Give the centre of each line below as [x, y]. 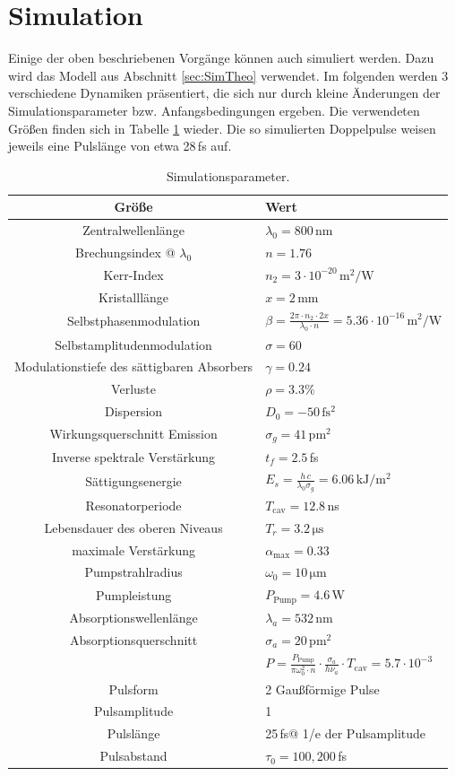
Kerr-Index [133, 274]
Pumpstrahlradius [133, 572]
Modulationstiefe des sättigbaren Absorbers [134, 366]
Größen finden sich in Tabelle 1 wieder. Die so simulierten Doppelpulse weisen [222, 128]
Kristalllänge [134, 296]
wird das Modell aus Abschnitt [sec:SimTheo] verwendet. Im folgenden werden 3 [228, 75]
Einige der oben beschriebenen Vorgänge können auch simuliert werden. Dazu [221, 58]
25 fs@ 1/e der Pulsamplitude [346, 733]
